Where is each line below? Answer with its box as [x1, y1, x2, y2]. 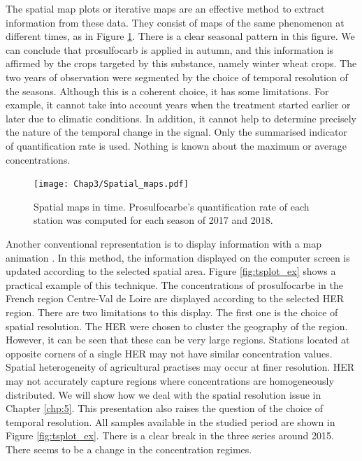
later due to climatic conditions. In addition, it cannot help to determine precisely [6, 111, 356, 125]
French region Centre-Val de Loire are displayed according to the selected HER [6, 291, 345, 306]
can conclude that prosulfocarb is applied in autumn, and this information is [6, 42, 334, 57]
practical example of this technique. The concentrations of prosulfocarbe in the [6, 277, 344, 292]
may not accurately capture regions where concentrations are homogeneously [6, 373, 334, 388]
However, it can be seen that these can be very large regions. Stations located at [6, 332, 350, 347]
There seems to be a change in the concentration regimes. [6, 441, 252, 456]
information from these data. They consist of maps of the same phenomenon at [6, 15, 345, 29]
